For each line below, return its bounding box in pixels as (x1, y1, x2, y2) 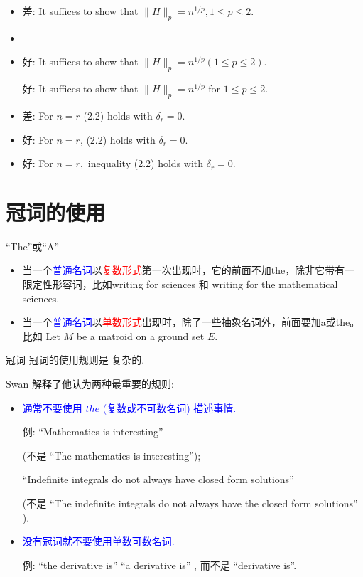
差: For (22, 107, 53, 122)
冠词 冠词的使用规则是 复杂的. (6, 352, 145, 367)
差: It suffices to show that (22, 4, 139, 18)
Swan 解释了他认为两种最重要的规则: (6, 376, 174, 391)
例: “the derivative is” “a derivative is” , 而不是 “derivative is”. (22, 557, 297, 572)
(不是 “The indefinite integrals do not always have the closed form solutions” (22, 496, 358, 511)
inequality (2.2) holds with (87, 156, 204, 171)
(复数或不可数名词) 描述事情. (102, 400, 237, 415)
